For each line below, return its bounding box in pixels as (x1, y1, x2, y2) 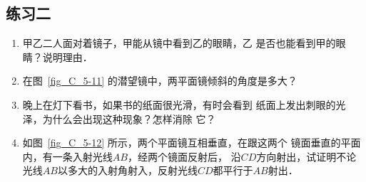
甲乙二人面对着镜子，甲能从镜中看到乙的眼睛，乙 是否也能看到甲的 (22, 36, 336, 50)
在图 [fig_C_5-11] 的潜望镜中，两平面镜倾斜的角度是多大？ (22, 73, 298, 88)
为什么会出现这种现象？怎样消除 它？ (42, 111, 216, 126)
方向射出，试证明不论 (256, 149, 357, 164)
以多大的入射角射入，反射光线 (57, 163, 198, 178)
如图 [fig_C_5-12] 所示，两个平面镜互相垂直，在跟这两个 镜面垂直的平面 (22, 135, 361, 150)
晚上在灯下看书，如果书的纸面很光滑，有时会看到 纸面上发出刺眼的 (22, 97, 336, 112)
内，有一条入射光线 (22, 149, 113, 164)
